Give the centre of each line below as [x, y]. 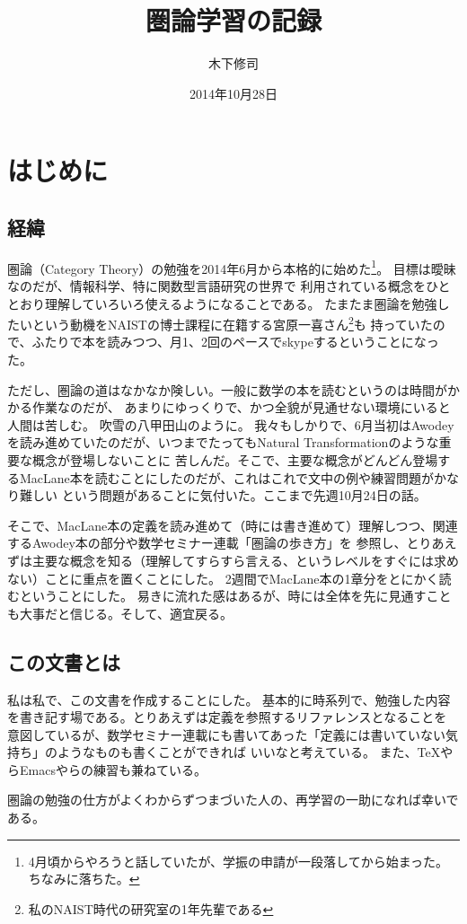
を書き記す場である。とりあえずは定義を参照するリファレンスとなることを [227, 717]
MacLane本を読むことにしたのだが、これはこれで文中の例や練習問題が [227, 477]
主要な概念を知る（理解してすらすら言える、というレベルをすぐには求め [245, 560]
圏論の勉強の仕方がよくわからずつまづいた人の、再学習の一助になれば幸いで [233, 800]
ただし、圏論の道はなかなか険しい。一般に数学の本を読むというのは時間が [227, 389]
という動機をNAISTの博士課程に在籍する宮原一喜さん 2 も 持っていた [232, 323]
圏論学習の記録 [233, 20]
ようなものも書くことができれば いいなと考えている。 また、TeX [249, 752]
